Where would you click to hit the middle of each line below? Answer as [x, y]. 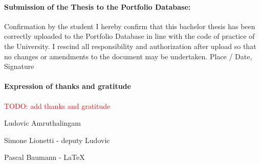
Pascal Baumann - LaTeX [45, 157]
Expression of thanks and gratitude [68, 86]
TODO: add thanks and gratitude [57, 106]
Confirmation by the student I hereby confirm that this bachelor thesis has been [130, 26]
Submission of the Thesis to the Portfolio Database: [97, 6]
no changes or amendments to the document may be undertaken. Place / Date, [128, 56]
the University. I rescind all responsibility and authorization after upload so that [130, 46]
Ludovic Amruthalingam [42, 123]
